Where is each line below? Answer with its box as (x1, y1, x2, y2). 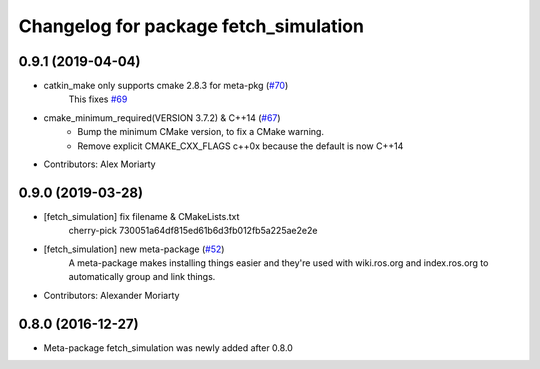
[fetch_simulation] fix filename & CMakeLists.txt (43, 210, 240, 222)
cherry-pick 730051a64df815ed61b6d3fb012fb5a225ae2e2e (68, 225, 318, 237)
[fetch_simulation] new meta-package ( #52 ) (43, 243, 225, 255)
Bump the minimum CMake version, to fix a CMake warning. (77, 126, 325, 138)
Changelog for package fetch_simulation (18, 15, 365, 37)
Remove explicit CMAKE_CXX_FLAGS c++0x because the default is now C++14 (77, 140, 404, 152)
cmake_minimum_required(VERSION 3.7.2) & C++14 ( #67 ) (43, 111, 281, 124)
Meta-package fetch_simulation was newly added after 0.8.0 (43, 341, 294, 354)
